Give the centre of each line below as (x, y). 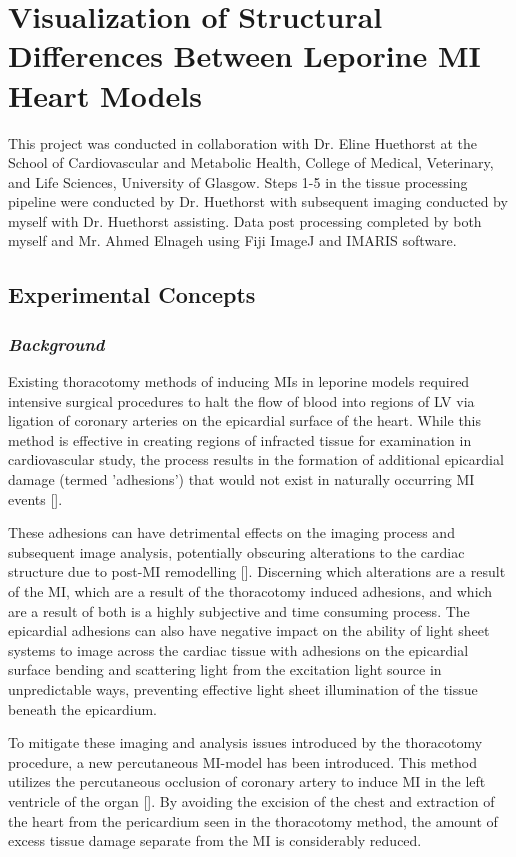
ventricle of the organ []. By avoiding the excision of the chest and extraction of (251, 800)
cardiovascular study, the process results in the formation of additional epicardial (256, 459)
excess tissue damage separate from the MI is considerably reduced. (215, 840)
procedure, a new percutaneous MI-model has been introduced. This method (243, 761)
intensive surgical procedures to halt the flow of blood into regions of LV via (241, 400)
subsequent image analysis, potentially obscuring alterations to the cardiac (236, 551)
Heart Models (105, 94)
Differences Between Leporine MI (244, 55)
